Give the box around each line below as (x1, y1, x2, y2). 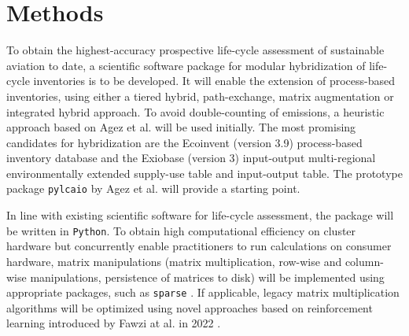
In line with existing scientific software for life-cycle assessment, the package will (6, 207, 394, 223)
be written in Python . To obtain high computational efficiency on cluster (6, 222, 356, 238)
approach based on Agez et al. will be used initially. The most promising (6, 119, 356, 135)
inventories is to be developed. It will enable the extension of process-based (33, 72, 395, 89)
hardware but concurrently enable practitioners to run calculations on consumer (6, 238, 392, 254)
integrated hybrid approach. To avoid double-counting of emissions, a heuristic (6, 103, 385, 120)
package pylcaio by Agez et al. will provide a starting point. (6, 180, 300, 197)
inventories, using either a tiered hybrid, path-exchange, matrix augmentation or (6, 87, 394, 104)
